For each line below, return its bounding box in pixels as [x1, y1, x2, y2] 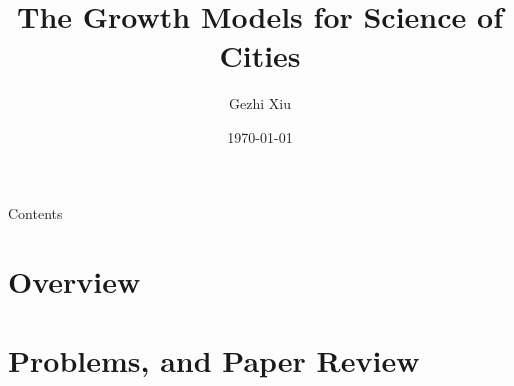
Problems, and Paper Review [8, 339, 420, 380]
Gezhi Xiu [229, 93, 291, 114]
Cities [219, 35, 301, 76]
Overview [8, 261, 141, 302]
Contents [8, 202, 63, 223]
